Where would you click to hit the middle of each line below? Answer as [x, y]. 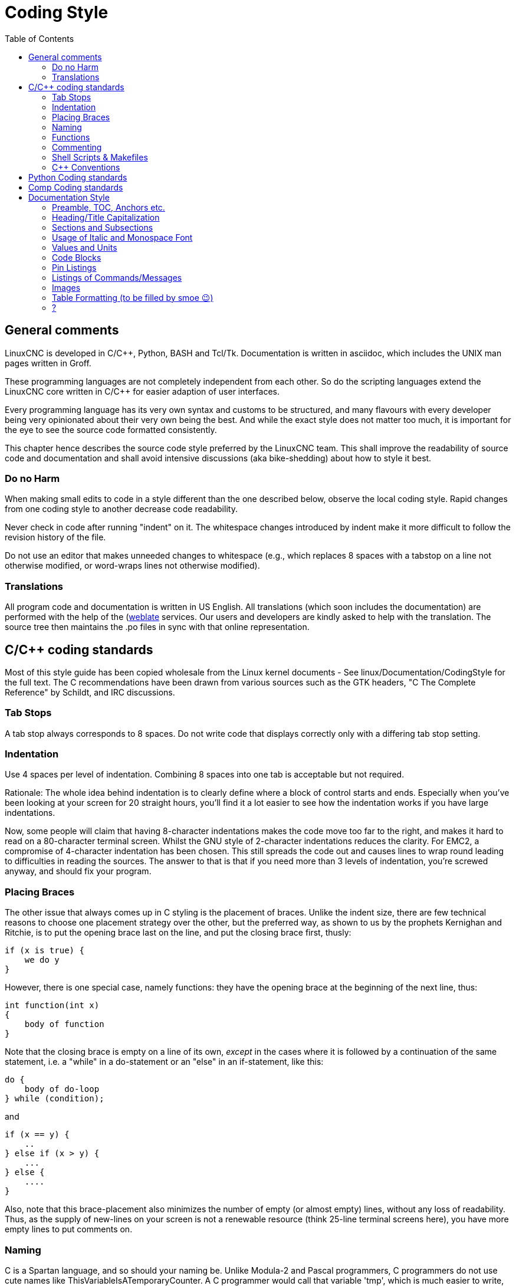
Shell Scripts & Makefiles [100, 157]
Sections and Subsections [103, 227]
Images [66, 287]
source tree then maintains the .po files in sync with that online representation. [157, 627]
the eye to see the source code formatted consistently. [111, 429]
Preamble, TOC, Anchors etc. [109, 207]
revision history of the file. [55, 537]
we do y [42, 960]
